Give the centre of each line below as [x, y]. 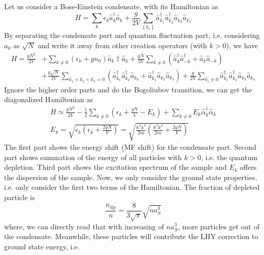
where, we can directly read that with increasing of [84, 226]
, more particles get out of [219, 226]
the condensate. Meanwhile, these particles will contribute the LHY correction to [131, 236]
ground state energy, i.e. [42, 246]
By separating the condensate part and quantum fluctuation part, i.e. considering [132, 35]
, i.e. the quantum [229, 157]
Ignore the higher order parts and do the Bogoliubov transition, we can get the [128, 89]
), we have [242, 45]
